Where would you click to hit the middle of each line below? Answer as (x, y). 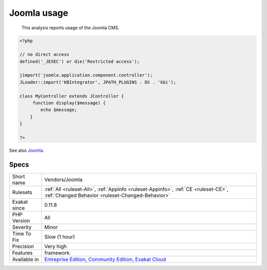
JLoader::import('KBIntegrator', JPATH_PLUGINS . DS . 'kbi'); (98, 82)
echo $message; (59, 110)
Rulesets (22, 192)
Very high (55, 246)
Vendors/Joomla (63, 180)
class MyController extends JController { (72, 96)
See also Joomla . (27, 150)
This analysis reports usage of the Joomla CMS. (70, 28)
